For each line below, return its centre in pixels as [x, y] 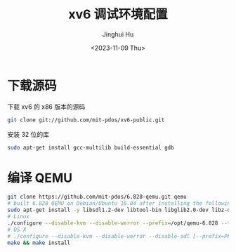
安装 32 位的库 [28, 134]
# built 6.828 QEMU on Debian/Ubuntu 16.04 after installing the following [120, 204]
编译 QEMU [40, 178]
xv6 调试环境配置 [118, 14]
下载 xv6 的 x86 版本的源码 [46, 107]
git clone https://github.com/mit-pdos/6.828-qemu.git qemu [97, 197]
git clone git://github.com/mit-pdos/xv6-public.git [86, 120]
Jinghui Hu [118, 34]
